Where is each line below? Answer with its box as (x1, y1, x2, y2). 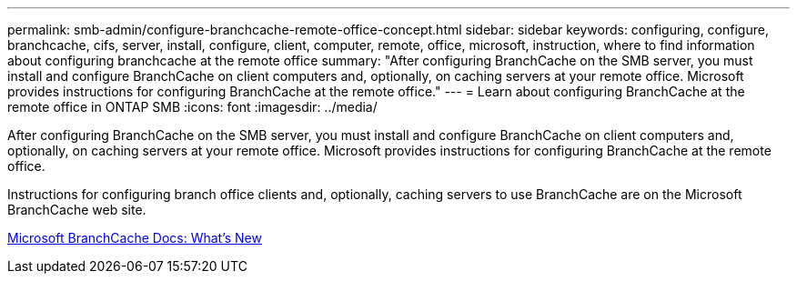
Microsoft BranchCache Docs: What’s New (7, 230, 262, 246)
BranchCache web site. (7, 202, 146, 217)
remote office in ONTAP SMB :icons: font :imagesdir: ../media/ (7, 99, 378, 115)
